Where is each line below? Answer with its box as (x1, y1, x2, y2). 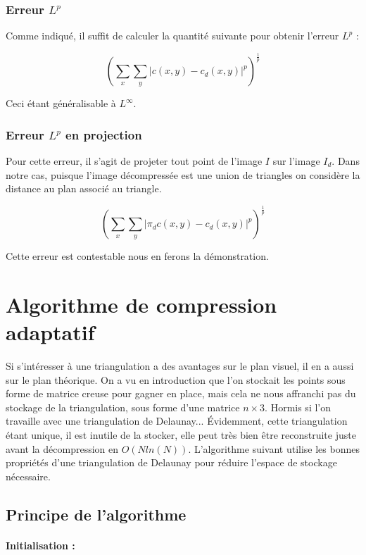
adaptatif (6, 318, 95, 347)
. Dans (332, 153, 360, 168)
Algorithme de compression (6, 289, 277, 318)
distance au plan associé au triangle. (6, 181, 162, 196)
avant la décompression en (6, 441, 119, 456)
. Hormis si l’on (265, 399, 332, 414)
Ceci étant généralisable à (6, 96, 116, 111)
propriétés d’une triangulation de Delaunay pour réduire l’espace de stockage (6, 455, 337, 470)
